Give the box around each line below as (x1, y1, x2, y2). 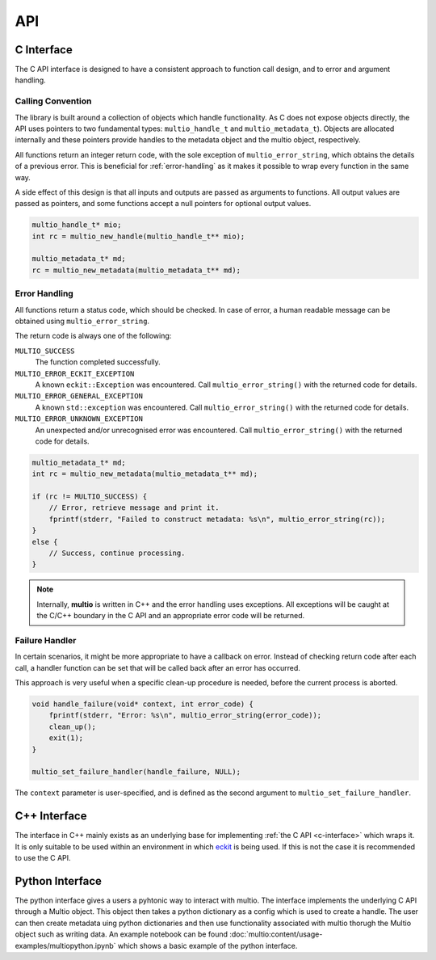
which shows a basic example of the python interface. (117, 941, 298, 950)
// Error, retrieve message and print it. (48, 503, 220, 512)
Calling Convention (15, 95, 92, 107)
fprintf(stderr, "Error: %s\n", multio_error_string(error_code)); (48, 711, 322, 720)
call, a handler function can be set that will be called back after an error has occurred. (15, 663, 300, 672)
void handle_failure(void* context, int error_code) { (31, 700, 254, 709)
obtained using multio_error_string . (15, 316, 149, 326)
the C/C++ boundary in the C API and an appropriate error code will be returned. (36, 611, 305, 621)
